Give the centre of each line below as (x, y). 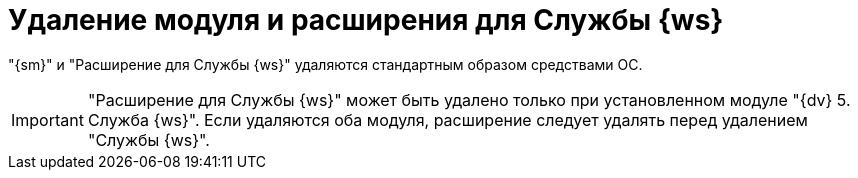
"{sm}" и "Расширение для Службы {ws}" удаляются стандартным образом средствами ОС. (325, 64)
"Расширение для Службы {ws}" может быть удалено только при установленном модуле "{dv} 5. (469, 99)
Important (47, 119)
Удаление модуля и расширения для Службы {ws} (366, 20)
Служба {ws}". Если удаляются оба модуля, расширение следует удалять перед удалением (447, 119)
